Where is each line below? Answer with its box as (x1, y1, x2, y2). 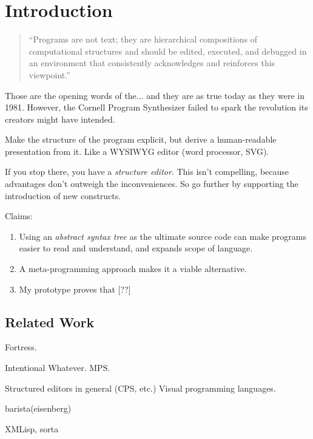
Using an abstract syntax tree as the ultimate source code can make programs (19, 230, 306, 242)
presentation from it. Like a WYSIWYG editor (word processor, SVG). (5, 145, 269, 157)
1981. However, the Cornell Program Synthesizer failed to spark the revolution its (5, 101, 308, 114)
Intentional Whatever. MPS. (5, 361, 110, 374)
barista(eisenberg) (5, 402, 72, 415)
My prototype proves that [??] (19, 282, 131, 295)
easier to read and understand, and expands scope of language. (19, 242, 253, 254)
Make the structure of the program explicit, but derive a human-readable (5, 133, 277, 146)
